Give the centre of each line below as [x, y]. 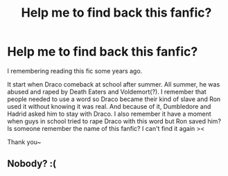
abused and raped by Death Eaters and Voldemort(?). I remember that [107, 91]
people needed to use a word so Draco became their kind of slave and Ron [114, 99]
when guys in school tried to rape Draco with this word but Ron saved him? [114, 121]
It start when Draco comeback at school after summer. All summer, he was [114, 84]
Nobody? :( [32, 164]
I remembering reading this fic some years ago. [75, 71]
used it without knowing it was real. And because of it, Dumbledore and [109, 106]
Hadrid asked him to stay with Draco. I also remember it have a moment [109, 114]
